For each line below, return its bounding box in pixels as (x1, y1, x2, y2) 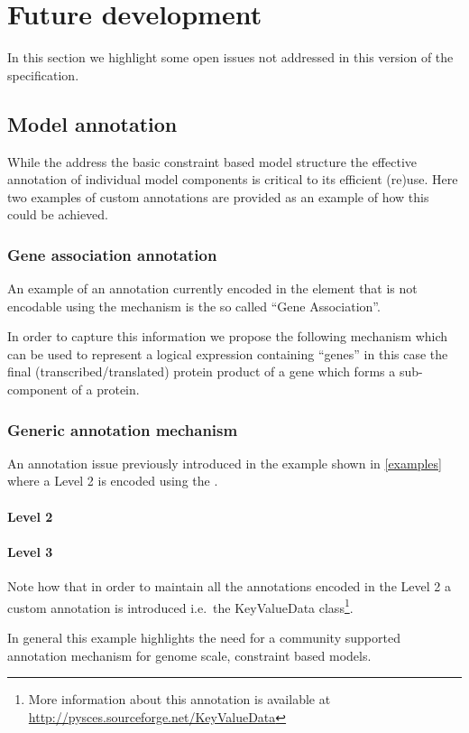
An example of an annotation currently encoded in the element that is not (7, 279, 418, 298)
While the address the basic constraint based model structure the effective (7, 152, 418, 171)
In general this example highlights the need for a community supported (7, 627, 400, 646)
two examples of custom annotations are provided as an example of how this (7, 187, 429, 206)
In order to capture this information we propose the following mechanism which (7, 327, 448, 346)
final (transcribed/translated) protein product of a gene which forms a (7, 362, 396, 381)
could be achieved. (7, 205, 108, 224)
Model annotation (7, 109, 178, 137)
